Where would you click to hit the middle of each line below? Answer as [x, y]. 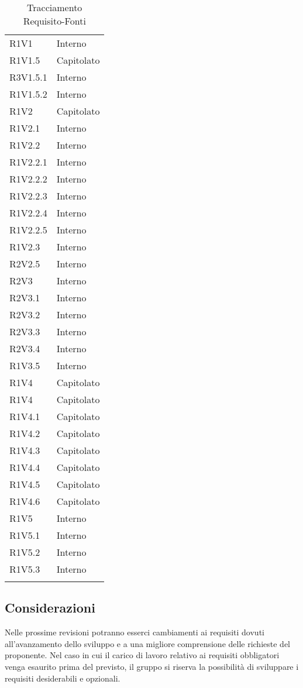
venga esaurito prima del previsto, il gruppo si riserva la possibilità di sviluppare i [152, 666]
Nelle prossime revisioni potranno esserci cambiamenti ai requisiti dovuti [135, 632]
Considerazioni [50, 608]
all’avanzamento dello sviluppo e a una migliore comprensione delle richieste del [147, 643]
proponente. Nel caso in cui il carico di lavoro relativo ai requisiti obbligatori [142, 655]
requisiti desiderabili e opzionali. [63, 678]
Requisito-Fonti [54, 21]
